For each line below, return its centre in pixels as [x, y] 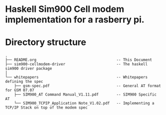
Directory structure [46, 42]
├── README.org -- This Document [79, 60]
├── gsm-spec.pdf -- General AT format [88, 86]
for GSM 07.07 [20, 90]
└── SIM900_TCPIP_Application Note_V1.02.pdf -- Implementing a [84, 103]
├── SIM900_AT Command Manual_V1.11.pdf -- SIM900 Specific [85, 95]
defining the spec [24, 82]
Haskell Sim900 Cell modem [65, 9]
